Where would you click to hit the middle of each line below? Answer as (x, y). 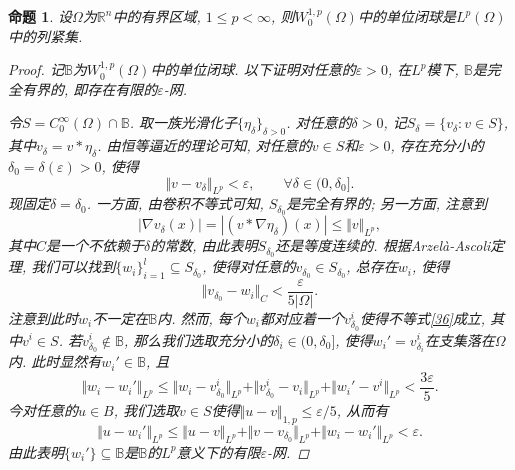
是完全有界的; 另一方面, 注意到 (387, 203)
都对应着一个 (301, 317)
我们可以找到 (73, 266)
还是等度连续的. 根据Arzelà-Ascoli (383, 245)
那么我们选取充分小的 (203, 339)
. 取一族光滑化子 (183, 122)
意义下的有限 (218, 451)
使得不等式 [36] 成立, (422, 317)
